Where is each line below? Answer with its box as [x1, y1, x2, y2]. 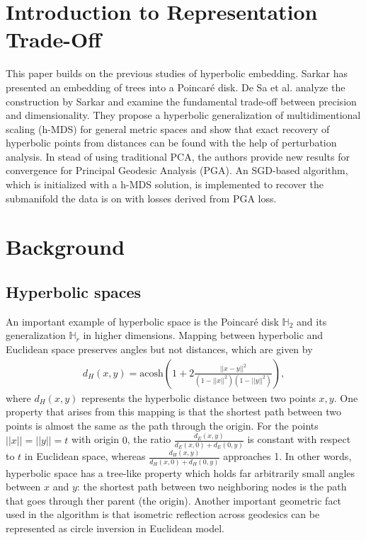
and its [297, 314, 327, 328]
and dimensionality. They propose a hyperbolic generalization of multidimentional [6, 108, 361, 122]
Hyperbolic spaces [6, 281, 142, 303]
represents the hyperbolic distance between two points [81, 390, 316, 405]
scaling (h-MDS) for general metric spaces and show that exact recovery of [6, 121, 330, 136]
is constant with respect [247, 432, 351, 447]
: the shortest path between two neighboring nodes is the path [76, 479, 347, 494]
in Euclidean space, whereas [24, 449, 146, 464]
